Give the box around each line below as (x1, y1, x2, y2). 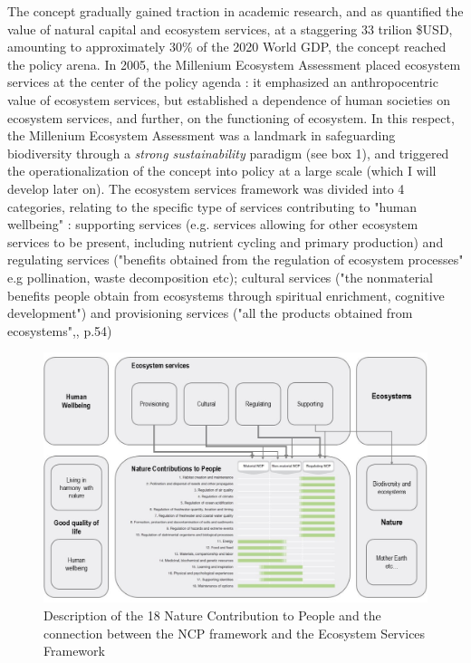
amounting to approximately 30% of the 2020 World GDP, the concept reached (7, 37, 447, 56)
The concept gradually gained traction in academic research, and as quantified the (7, 2, 464, 20)
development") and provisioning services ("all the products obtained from (7, 303, 413, 322)
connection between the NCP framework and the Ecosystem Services (43, 623, 426, 642)
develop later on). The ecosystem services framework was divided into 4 (7, 178, 405, 197)
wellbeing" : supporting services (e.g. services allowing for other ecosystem (7, 215, 418, 234)
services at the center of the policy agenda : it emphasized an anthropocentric (7, 72, 438, 91)
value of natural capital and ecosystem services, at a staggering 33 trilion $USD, (7, 19, 453, 38)
